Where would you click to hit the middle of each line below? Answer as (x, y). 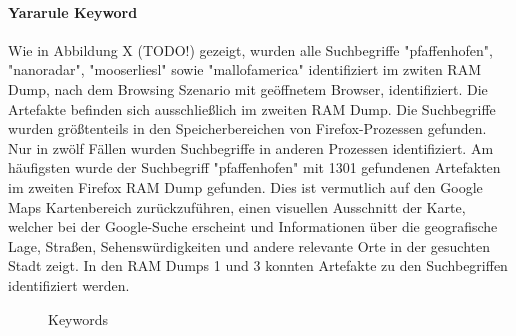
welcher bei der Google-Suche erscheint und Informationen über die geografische (253, 226)
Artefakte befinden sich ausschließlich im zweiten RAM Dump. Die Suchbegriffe (252, 108)
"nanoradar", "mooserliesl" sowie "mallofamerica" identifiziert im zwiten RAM (245, 69)
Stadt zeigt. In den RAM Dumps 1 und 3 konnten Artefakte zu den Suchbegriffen (258, 265)
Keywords (78, 318)
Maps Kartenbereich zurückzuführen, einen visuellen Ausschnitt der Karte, (237, 206)
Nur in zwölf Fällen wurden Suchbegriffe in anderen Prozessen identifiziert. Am (251, 147)
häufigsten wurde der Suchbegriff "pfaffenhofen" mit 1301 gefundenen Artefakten (254, 167)
